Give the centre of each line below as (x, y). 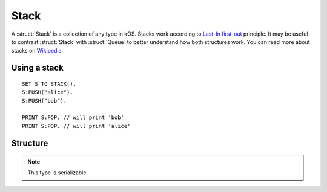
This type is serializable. (58, 173)
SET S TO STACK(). (49, 84)
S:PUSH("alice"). (48, 92)
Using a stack (37, 68)
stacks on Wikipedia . (37, 51)
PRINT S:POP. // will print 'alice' (76, 126)
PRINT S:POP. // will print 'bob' (73, 117)
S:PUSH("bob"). (45, 101)
